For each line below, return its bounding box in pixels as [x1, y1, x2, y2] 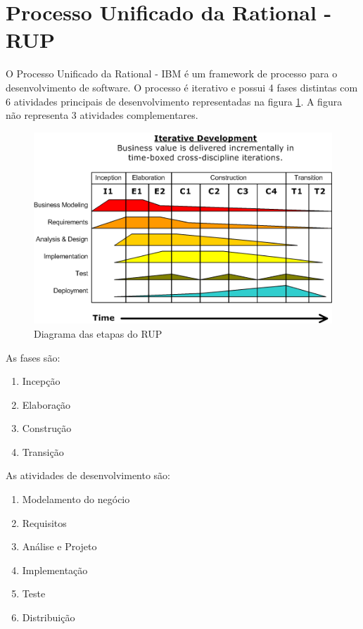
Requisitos [22, 515, 67, 530]
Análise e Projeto [22, 539, 97, 554]
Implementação [22, 562, 88, 577]
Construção [22, 421, 72, 436]
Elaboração [22, 397, 71, 412]
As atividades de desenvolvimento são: [6, 468, 171, 483]
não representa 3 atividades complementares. [6, 108, 198, 122]
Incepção [22, 374, 60, 388]
